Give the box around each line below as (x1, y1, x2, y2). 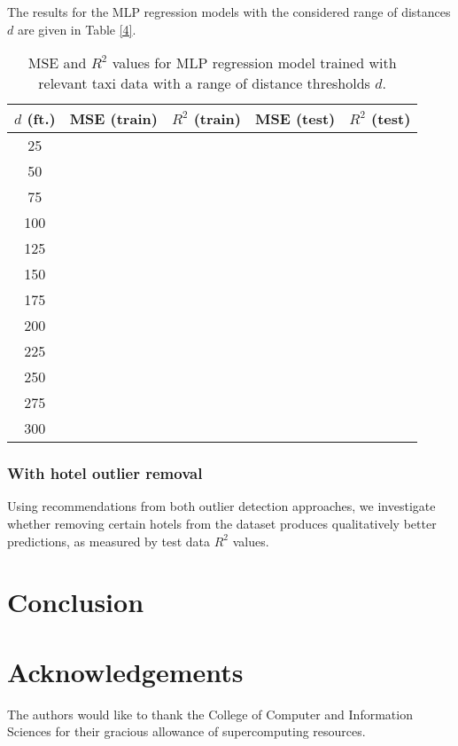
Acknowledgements (7, 653, 244, 689)
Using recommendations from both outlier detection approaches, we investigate (7, 497, 436, 515)
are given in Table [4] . (17, 20, 136, 38)
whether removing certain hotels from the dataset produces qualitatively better (7, 514, 437, 532)
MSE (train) (69, 108, 158, 130)
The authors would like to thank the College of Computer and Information (7, 704, 413, 723)
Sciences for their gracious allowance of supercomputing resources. (7, 722, 366, 741)
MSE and (27, 52, 87, 74)
